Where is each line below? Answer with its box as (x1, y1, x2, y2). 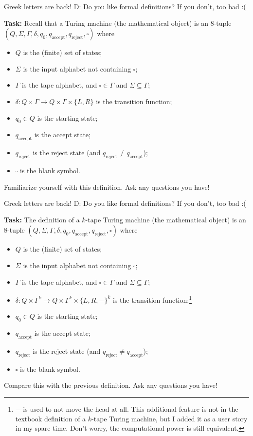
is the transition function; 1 (112, 293, 192, 305)
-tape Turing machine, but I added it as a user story (91, 413, 248, 423)
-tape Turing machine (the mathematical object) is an (85, 214, 246, 224)
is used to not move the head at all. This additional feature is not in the (23, 403, 238, 414)
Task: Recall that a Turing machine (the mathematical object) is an (4, 18, 208, 28)
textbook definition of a (15, 413, 86, 423)
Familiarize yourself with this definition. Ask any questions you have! (4, 182, 210, 192)
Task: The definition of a (4, 214, 80, 224)
